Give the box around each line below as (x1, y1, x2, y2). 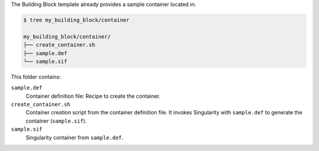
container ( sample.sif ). (25, 117, 87, 124)
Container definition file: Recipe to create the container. (25, 92, 161, 99)
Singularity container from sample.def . (25, 134, 123, 141)
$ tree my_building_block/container (23, 17, 130, 23)
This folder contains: (11, 73, 61, 80)
